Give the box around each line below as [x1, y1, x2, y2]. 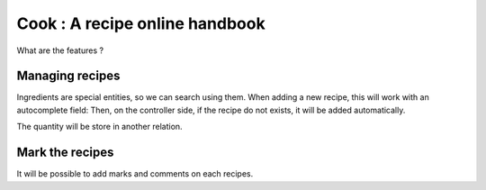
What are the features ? [16, 45, 103, 56]
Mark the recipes [16, 145, 114, 160]
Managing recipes [16, 68, 121, 84]
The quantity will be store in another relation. [16, 122, 184, 132]
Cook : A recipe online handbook [16, 14, 265, 33]
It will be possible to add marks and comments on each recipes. [16, 168, 254, 179]
